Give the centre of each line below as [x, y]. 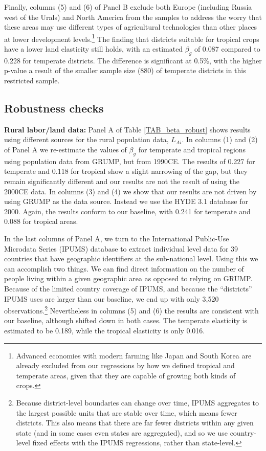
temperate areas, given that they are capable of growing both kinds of [126, 375]
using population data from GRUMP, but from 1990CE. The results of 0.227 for [130, 161]
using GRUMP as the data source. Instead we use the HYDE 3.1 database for [126, 201]
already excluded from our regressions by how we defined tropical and [125, 365]
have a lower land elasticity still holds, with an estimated [94, 49]
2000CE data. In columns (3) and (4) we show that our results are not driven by [130, 191]
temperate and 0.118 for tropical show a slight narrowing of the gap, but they [126, 171]
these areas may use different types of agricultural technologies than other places [131, 27]
